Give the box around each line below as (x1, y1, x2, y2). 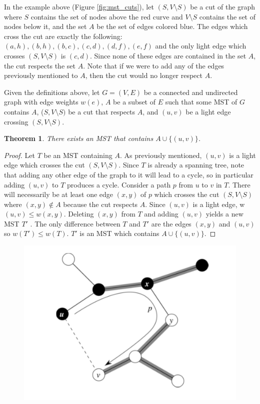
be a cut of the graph (190, 1, 255, 11)
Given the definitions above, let (4, 86, 100, 97)
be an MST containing (43, 149, 112, 160)
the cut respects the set (4, 60, 75, 70)
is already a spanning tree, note (147, 159, 244, 170)
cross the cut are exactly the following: (4, 30, 122, 41)
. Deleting (63, 208, 94, 219)
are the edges (151, 218, 191, 228)
